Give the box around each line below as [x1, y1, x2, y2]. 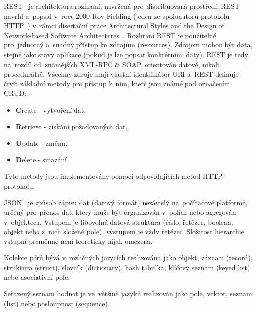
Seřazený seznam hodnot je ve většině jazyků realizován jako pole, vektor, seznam [4, 288, 252, 299]
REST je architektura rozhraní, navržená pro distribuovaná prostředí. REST [4, 1, 240, 11]
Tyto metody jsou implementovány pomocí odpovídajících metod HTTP [4, 171, 223, 181]
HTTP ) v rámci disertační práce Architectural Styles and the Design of [4, 20, 224, 31]
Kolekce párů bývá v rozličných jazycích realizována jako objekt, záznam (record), [4, 252, 253, 263]
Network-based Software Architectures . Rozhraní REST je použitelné [4, 30, 216, 40]
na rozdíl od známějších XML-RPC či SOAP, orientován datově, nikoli [4, 59, 219, 69]
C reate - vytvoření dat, [15, 104, 86, 115]
